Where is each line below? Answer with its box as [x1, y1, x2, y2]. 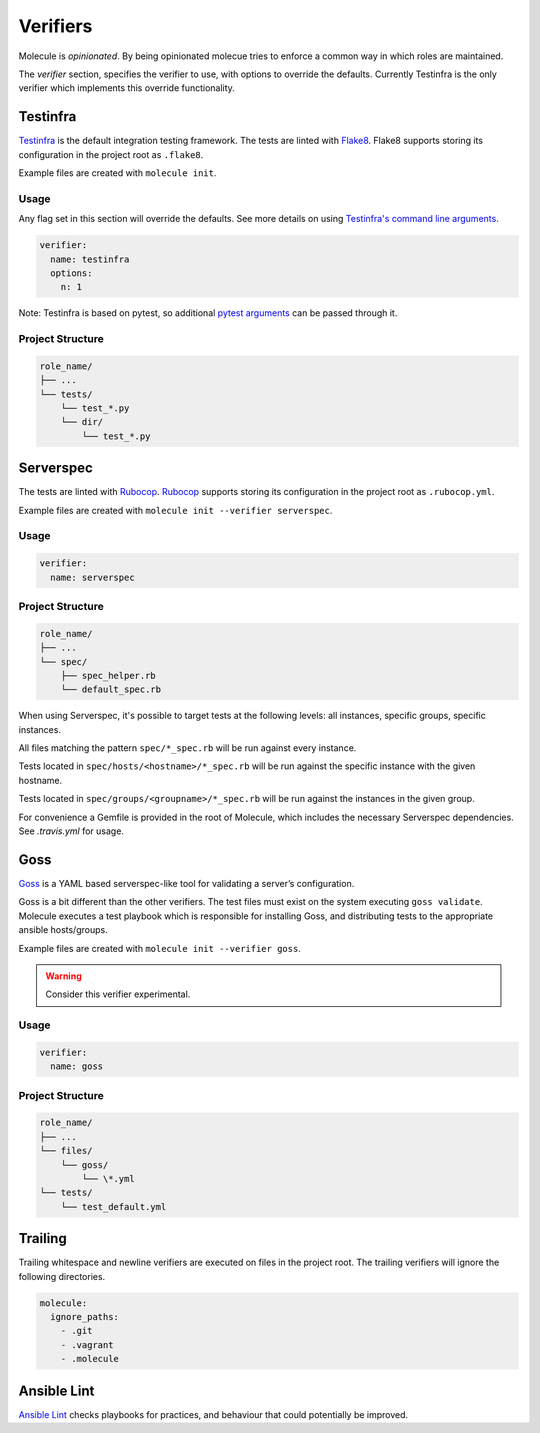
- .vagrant [60, 1339, 114, 1350]
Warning [45, 970, 82, 982]
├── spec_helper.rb [60, 670, 157, 681]
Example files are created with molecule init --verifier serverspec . [18, 504, 333, 516]
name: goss [50, 1061, 104, 1072]
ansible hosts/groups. [18, 924, 109, 936]
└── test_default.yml [60, 1201, 167, 1212]
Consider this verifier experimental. [45, 988, 191, 1000]
